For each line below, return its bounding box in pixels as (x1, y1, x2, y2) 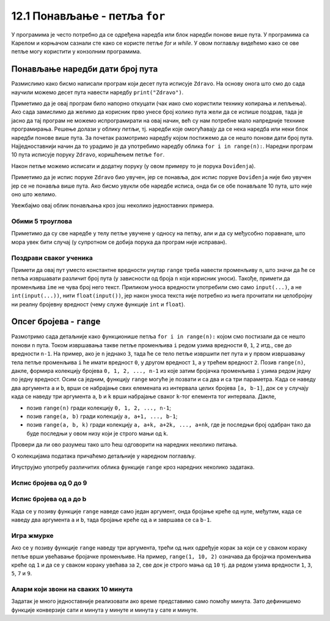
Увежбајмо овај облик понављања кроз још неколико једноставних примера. (11, 202, 215, 209)
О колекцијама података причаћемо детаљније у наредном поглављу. (11, 452, 196, 460)
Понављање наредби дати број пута (11, 64, 158, 75)
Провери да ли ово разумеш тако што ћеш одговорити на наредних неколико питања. (11, 441, 238, 449)
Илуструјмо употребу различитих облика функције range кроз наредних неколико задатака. (11, 463, 255, 471)
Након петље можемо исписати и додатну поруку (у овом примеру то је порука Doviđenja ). (11, 162, 256, 169)
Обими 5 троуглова (11, 217, 73, 226)
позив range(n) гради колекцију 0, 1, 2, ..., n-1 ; (26, 404, 171, 411)
